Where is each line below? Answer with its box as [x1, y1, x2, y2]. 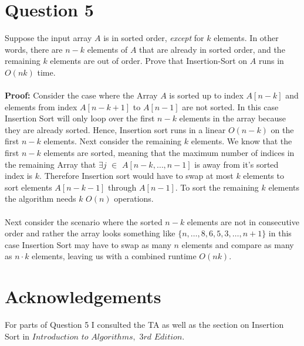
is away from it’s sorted [194, 158, 279, 170]
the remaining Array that [5, 158, 96, 170]
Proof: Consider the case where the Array [5, 89, 158, 101]
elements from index [5, 100, 77, 113]
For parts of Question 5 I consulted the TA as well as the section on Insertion [5, 318, 284, 331]
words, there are [5, 43, 63, 55]
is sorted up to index [169, 89, 244, 101]
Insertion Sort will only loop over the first [5, 112, 155, 124]
